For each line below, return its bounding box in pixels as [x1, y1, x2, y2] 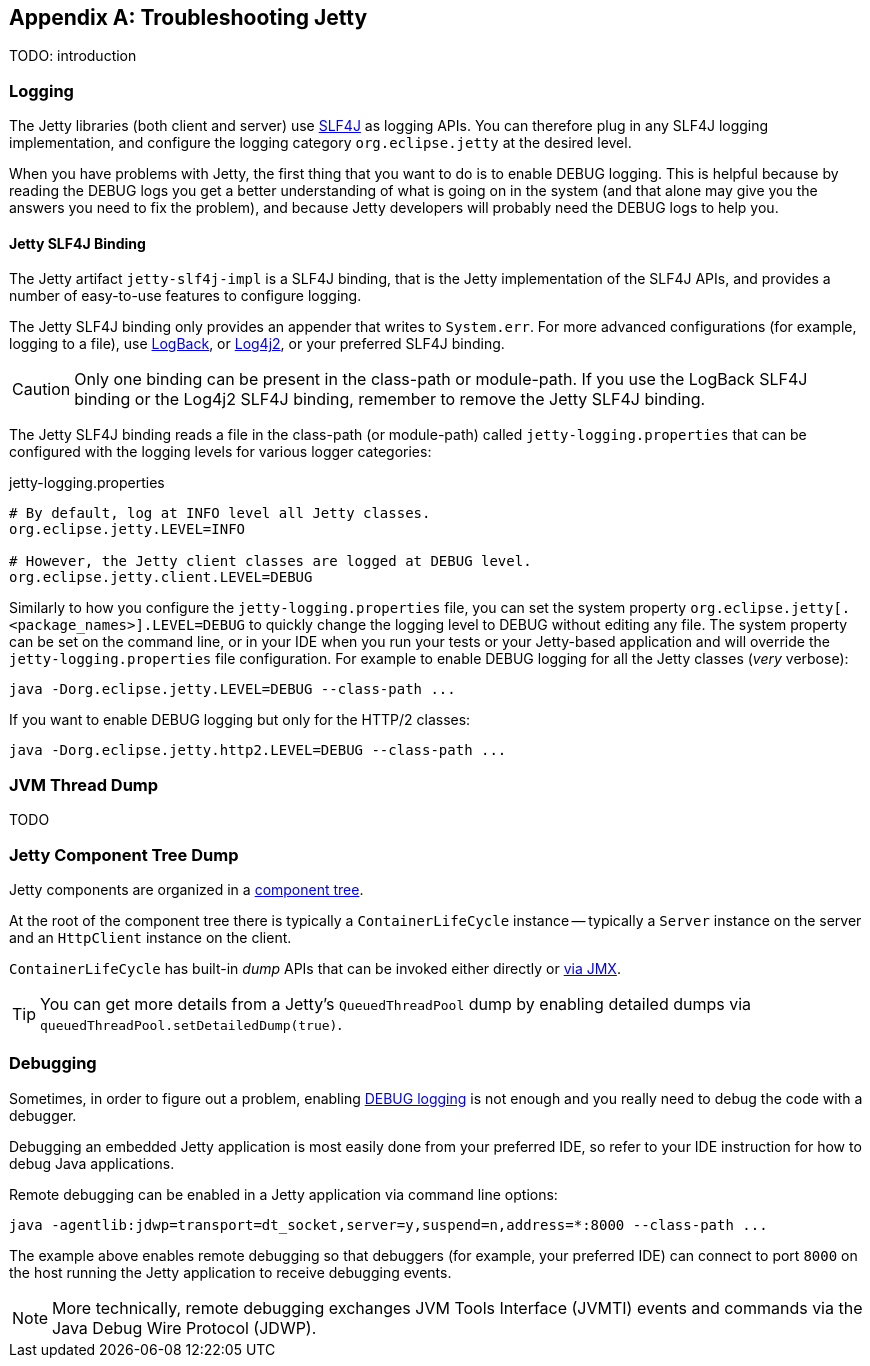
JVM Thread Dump [9, 774, 159, 795]
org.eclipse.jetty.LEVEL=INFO [9, 521, 246, 538]
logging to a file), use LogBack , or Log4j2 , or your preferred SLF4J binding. [9, 335, 505, 353]
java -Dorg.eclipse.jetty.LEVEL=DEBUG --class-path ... [9, 681, 456, 698]
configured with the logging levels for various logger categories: [9, 443, 432, 461]
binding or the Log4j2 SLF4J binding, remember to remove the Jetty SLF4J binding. [74, 389, 706, 410]
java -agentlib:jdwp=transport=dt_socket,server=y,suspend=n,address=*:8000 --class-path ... [9, 1216, 768, 1233]
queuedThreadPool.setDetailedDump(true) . [40, 1013, 343, 1034]
